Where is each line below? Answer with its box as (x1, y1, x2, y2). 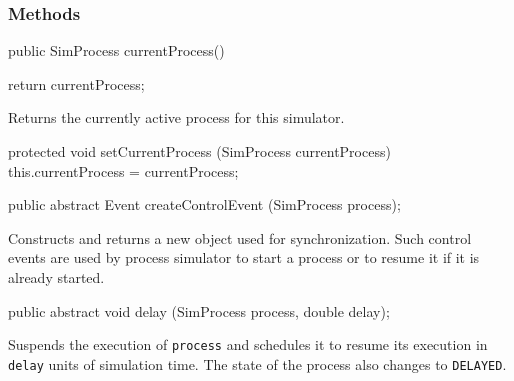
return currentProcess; (8, 73, 145, 94)
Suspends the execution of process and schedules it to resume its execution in (8, 334, 488, 355)
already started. (8, 266, 105, 287)
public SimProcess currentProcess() (8, 40, 225, 61)
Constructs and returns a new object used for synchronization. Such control (8, 227, 472, 248)
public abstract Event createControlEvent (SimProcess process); (8, 194, 401, 215)
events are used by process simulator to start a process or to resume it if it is (8, 247, 480, 268)
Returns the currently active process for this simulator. (8, 107, 345, 128)
